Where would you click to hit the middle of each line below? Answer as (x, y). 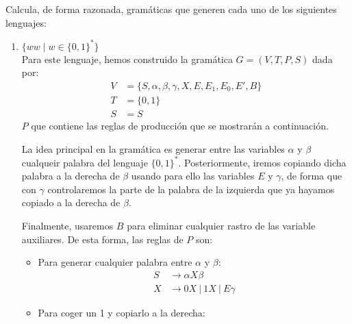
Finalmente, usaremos (67, 226)
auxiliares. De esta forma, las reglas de (102, 239)
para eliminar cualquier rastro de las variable (221, 226)
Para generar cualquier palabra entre (115, 262)
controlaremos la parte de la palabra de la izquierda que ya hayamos (191, 189)
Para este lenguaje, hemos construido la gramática (127, 59)
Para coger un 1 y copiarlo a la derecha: (122, 312)
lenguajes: (26, 22)
